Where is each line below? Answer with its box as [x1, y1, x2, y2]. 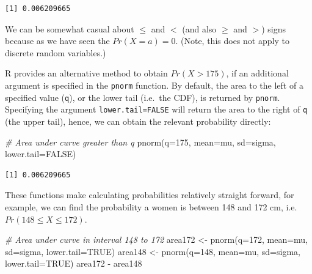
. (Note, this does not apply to [175, 34, 289, 47]
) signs [261, 22, 286, 35]
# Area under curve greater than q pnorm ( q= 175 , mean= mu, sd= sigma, [5, 135, 276, 148]
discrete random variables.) [5, 46, 106, 59]
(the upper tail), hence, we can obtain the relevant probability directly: [5, 114, 271, 127]
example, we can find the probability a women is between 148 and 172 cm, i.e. [5, 200, 297, 213]
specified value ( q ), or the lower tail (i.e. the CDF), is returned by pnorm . [5, 91, 280, 103]
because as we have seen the [5, 34, 110, 47]
